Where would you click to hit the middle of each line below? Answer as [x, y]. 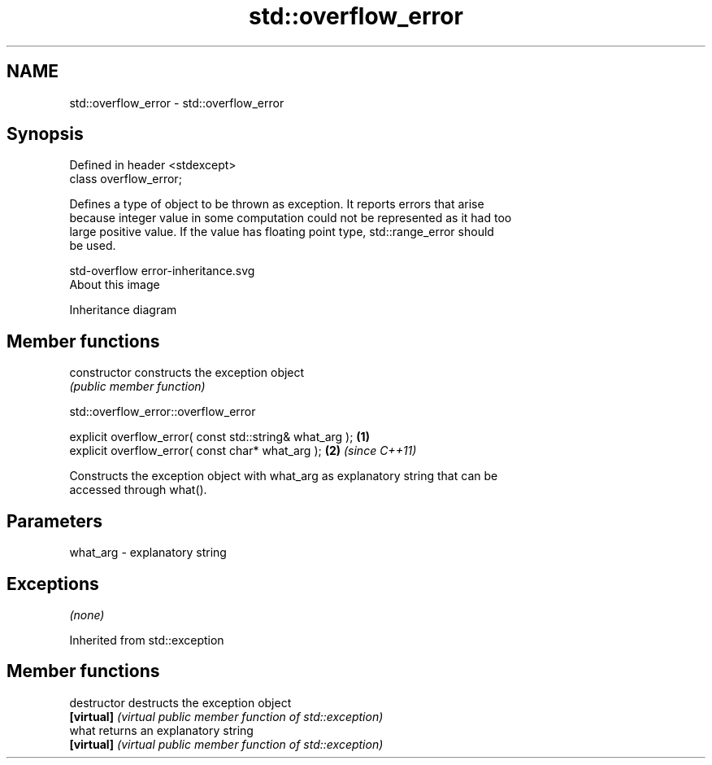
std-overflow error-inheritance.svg [162, 271]
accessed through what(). [138, 490]
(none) [87, 614]
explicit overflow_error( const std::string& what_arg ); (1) [219, 437]
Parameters [54, 521]
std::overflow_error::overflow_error [163, 412]
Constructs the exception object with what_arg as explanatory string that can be [284, 476]
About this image [115, 285]
